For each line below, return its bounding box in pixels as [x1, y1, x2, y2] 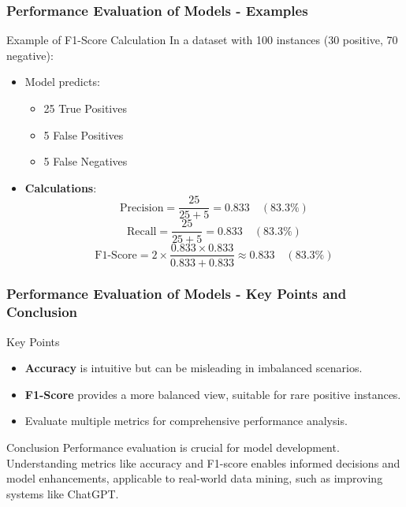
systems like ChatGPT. [6, 485, 119, 501]
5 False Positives [43, 126, 124, 143]
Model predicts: [24, 73, 100, 90]
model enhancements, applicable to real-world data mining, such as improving [6, 470, 383, 486]
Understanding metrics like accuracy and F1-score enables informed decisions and [6, 454, 400, 471]
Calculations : [24, 179, 97, 196]
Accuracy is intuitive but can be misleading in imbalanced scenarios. [24, 360, 363, 376]
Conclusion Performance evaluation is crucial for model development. [6, 439, 340, 456]
